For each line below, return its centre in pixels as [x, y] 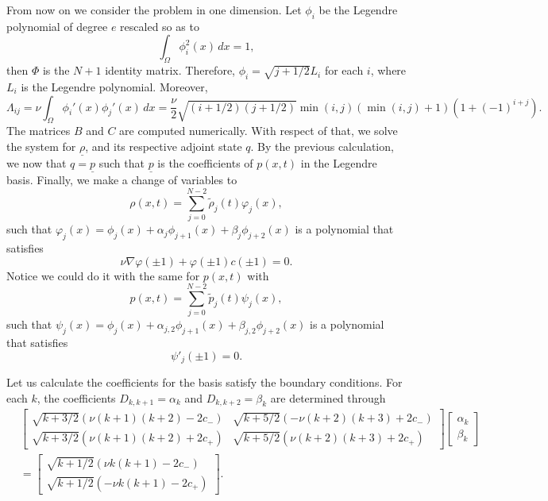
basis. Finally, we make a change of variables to [122, 180]
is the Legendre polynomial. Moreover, [114, 86]
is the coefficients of [205, 163]
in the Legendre [339, 163]
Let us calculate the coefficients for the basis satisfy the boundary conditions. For [205, 382]
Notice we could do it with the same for [103, 275]
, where [388, 70]
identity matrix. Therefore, [170, 70]
